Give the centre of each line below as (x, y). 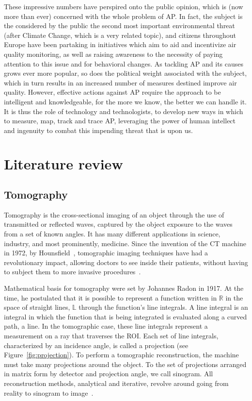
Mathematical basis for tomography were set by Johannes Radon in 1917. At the (124, 288)
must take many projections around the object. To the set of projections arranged (125, 364)
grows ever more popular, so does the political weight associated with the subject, (126, 73)
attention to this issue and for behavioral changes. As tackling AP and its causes (124, 63)
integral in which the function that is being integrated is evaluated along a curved (126, 316)
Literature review (63, 163)
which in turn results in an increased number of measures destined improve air (120, 82)
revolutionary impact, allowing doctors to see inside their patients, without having (126, 262)
